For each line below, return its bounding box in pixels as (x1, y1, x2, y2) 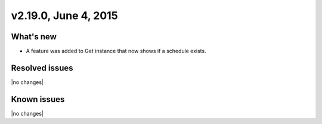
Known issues (11, 94, 65, 104)
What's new (11, 32, 57, 42)
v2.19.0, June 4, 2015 (11, 9, 119, 22)
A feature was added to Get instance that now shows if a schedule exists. (26, 48, 206, 55)
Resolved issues (11, 63, 74, 73)
